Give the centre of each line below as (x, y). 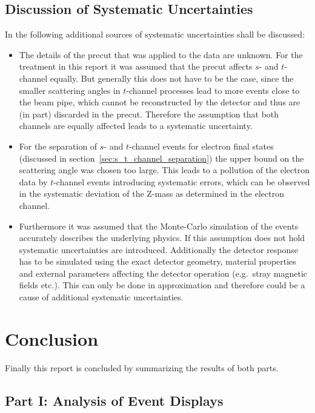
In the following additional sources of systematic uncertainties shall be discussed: (155, 34)
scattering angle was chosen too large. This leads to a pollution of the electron (164, 170)
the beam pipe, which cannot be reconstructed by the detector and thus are (160, 102)
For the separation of (58, 146)
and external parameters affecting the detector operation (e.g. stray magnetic (163, 273)
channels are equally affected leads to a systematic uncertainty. (136, 126)
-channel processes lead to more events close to (213, 90)
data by (33, 181)
